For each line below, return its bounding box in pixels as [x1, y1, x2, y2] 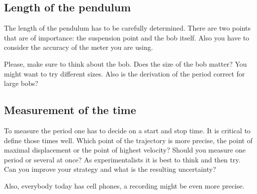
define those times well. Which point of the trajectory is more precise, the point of [4, 135, 253, 145]
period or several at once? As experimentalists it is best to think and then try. [4, 154, 241, 164]
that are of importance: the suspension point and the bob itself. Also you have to [4, 32, 250, 42]
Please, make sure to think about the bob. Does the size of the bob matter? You [4, 58, 247, 69]
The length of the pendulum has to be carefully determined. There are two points [4, 23, 251, 33]
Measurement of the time [4, 102, 136, 117]
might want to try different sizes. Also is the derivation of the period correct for [4, 68, 245, 78]
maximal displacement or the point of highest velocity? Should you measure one [4, 145, 246, 155]
